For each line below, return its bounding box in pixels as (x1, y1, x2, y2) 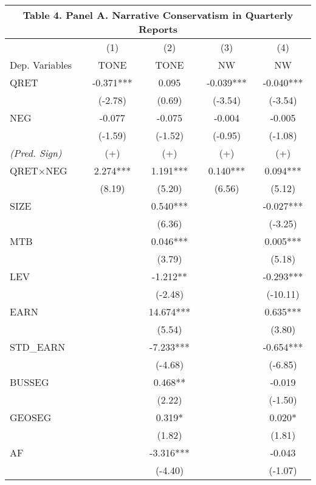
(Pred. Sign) (10, 146, 62, 160)
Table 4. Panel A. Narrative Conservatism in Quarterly (22, 8, 294, 22)
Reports (138, 22, 178, 36)
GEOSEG (10, 410, 52, 424)
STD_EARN (10, 340, 66, 354)
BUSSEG (10, 375, 49, 389)
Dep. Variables (10, 58, 72, 72)
